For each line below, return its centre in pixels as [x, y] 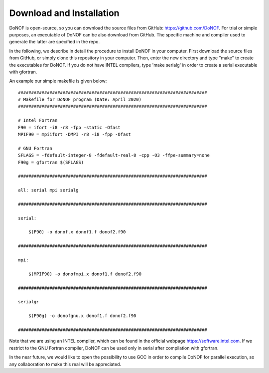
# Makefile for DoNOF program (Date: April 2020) [80, 99]
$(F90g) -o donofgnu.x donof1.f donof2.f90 [82, 316]
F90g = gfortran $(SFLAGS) [51, 162]
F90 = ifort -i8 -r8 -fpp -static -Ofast [69, 127]
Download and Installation [64, 13]
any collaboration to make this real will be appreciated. [65, 364]
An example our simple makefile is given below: [58, 81]
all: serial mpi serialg [48, 190]
